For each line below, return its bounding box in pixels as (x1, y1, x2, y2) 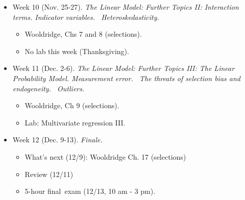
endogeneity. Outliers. (12, 83, 85, 93)
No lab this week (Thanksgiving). (24, 45, 129, 56)
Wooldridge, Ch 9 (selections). (24, 100, 119, 111)
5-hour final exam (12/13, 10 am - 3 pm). (24, 186, 156, 196)
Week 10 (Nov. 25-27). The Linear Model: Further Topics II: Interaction (12, 2, 239, 12)
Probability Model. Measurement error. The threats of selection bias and (12, 72, 240, 83)
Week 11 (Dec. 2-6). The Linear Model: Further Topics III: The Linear (12, 63, 235, 73)
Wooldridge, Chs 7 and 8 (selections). (24, 29, 142, 39)
